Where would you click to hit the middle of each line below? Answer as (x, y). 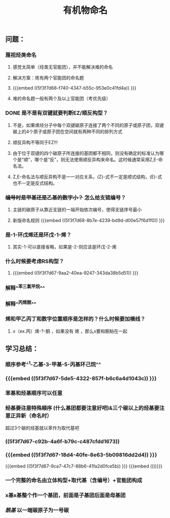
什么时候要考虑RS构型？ (35, 261)
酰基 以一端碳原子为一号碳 (37, 510)
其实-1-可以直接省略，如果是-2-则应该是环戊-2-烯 (64, 247)
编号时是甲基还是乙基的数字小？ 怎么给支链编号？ (66, 198)
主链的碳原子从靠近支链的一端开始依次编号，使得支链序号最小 (77, 210)
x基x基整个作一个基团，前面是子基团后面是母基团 (65, 495)
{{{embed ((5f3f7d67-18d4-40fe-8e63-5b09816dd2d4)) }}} (81, 455)
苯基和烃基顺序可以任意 (34, 393)
